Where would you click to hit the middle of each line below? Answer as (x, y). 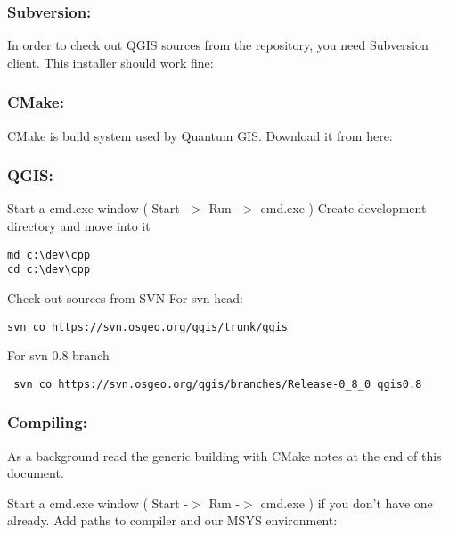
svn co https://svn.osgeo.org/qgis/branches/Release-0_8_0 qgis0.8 (218, 384)
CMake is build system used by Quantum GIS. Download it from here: (200, 135)
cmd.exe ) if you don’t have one (347, 502)
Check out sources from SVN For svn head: (125, 297)
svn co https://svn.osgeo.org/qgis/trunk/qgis (147, 327)
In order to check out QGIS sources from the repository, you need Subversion (218, 45)
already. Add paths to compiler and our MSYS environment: (172, 520)
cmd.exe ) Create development (343, 208)
